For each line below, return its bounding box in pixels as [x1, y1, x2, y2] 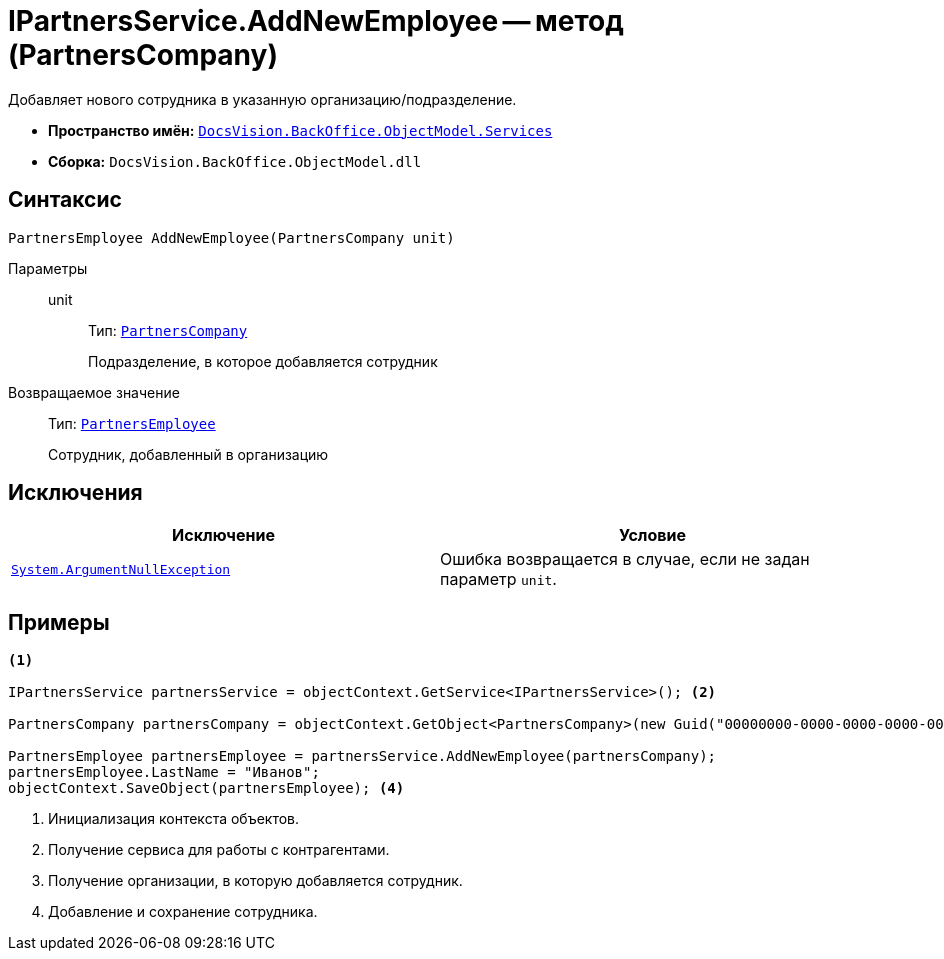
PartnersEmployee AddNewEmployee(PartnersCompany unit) [8, 229, 455, 246]
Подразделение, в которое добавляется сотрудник [88, 352, 438, 370]
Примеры [8, 609, 110, 635]
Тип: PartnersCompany [88, 321, 248, 339]
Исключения [8, 480, 143, 506]
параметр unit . [440, 569, 557, 590]
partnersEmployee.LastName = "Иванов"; [8, 764, 320, 781]
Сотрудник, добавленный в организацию [48, 445, 329, 463]
